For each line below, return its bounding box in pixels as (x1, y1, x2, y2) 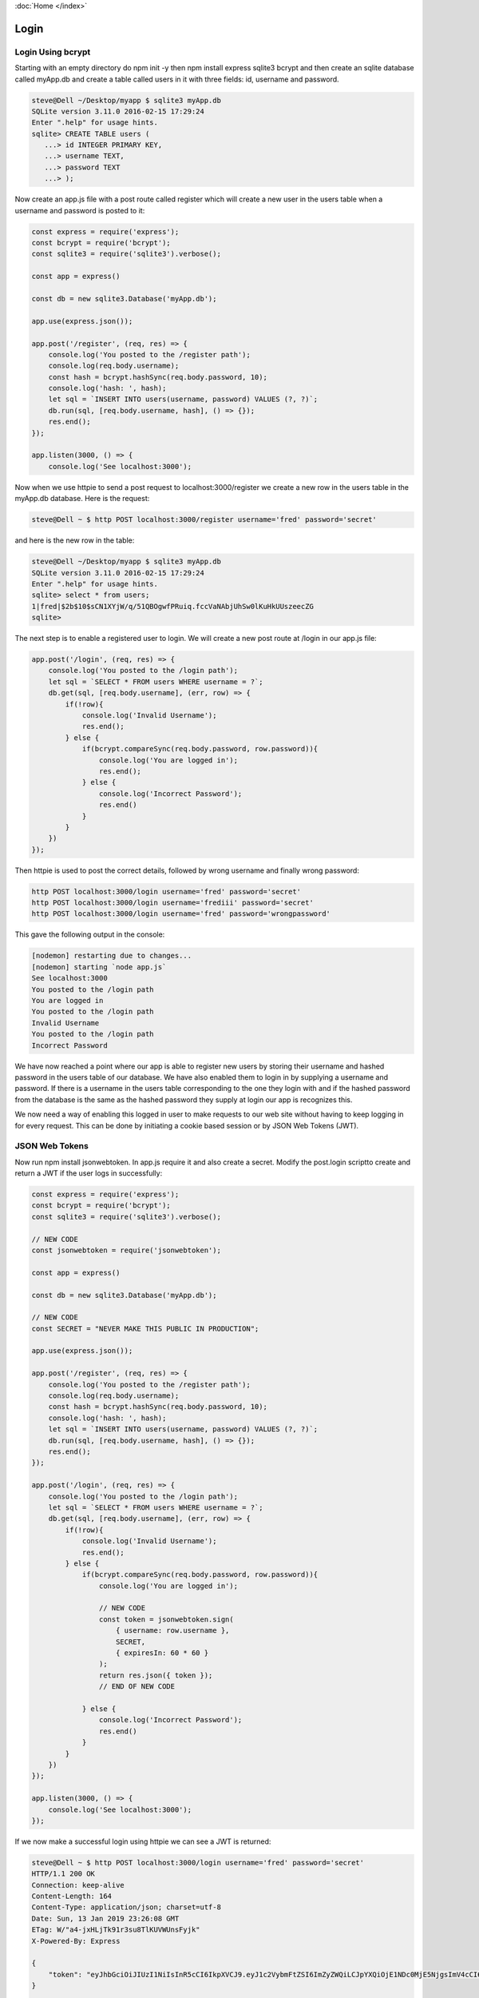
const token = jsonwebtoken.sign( (98, 1614, 235, 1624)
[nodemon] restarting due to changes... (31, 951, 192, 961)
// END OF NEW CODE (98, 1682, 176, 1691)
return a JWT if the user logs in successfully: (14, 1168, 163, 1178)
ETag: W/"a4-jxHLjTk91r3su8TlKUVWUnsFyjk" (31, 1925, 200, 1934)
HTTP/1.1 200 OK (31, 1869, 96, 1878)
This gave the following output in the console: (14, 929, 165, 939)
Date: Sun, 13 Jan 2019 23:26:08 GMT (31, 1914, 180, 1923)
